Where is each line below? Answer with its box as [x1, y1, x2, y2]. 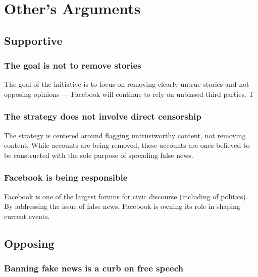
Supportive [4, 32, 63, 48]
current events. [4, 210, 50, 221]
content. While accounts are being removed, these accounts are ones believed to [4, 140, 250, 150]
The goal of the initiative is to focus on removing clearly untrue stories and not [4, 79, 249, 89]
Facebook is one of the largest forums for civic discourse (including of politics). [4, 191, 248, 201]
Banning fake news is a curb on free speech [4, 262, 183, 274]
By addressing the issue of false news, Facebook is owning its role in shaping [4, 201, 240, 211]
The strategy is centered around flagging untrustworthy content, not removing [4, 130, 246, 140]
